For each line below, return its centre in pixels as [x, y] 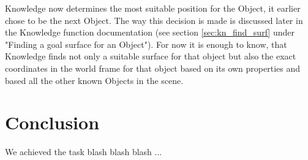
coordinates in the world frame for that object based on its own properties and [153, 68]
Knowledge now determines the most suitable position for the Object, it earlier [153, 8]
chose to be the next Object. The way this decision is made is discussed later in [154, 20]
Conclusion [52, 122]
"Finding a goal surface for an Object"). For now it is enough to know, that [146, 44]
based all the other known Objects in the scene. [94, 80]
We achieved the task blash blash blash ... [84, 152]
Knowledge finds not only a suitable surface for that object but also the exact [151, 56]
